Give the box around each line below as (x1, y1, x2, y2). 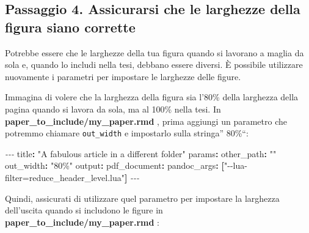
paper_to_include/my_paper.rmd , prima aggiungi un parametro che (5, 114, 287, 127)
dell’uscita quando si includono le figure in (5, 204, 163, 216)
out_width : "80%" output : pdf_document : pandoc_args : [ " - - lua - (5, 159, 247, 172)
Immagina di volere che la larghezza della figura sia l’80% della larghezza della (5, 91, 299, 103)
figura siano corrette (5, 17, 136, 36)
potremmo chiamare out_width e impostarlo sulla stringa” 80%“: (5, 127, 249, 139)
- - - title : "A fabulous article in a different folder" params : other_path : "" (5, 147, 277, 160)
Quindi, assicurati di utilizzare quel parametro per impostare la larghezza (5, 191, 280, 204)
